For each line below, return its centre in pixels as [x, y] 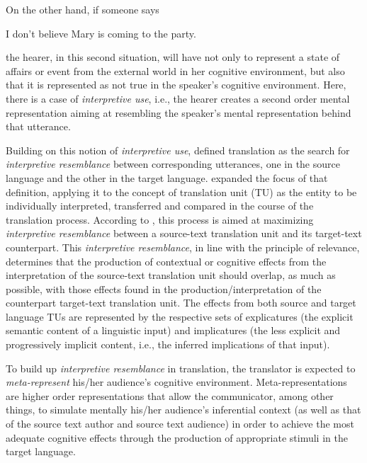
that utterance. [38, 126]
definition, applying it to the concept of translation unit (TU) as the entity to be [181, 192]
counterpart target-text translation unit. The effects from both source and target [181, 303]
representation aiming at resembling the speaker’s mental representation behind [179, 112]
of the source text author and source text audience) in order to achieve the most [180, 424]
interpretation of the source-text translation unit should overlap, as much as [171, 275]
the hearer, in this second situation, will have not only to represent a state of [173, 57]
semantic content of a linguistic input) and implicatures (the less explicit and [173, 330]
